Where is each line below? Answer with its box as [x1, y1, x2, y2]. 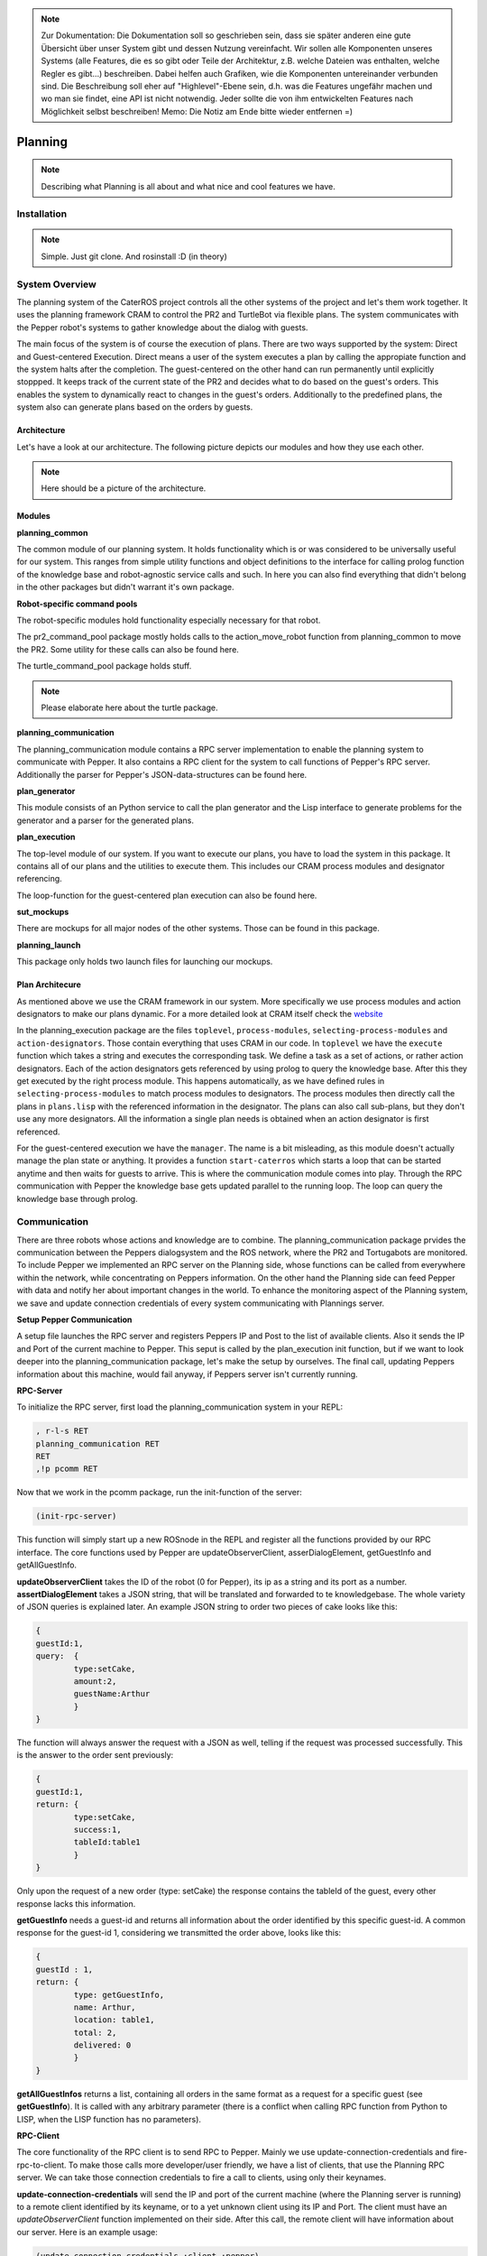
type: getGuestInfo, [73, 1990, 165, 2000]
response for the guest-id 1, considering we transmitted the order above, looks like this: [16, 1928, 342, 1938]
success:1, [73, 1825, 122, 1835]
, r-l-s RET [35, 1426, 89, 1437]
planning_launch [16, 939, 81, 950]
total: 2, [73, 2027, 117, 2038]
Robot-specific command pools [16, 598, 138, 609]
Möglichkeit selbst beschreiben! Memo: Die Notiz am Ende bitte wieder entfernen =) [41, 106, 354, 116]
